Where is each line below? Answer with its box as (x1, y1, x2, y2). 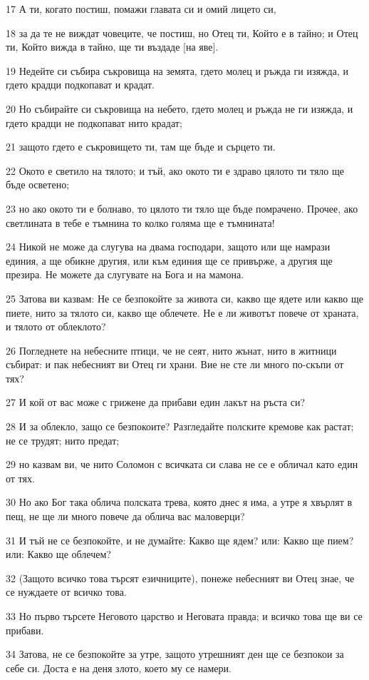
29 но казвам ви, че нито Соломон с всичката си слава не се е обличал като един (6, 457, 358, 472)
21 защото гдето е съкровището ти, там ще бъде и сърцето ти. (6, 139, 276, 154)
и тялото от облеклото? (6, 319, 106, 334)
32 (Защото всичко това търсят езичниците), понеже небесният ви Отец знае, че (6, 570, 355, 585)
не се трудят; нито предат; (6, 432, 120, 447)
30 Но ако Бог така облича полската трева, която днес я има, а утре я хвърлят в (6, 494, 353, 509)
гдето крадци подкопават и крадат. (6, 77, 155, 92)
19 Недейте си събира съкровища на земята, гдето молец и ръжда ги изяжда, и (6, 63, 348, 78)
